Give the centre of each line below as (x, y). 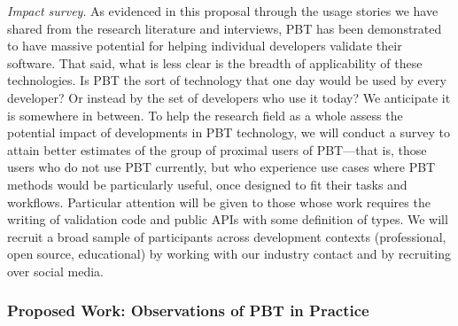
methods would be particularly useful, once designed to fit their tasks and (207, 184)
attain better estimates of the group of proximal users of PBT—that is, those (217, 149)
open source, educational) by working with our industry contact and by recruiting (229, 254)
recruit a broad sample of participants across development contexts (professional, (227, 236)
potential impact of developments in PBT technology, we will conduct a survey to (229, 132)
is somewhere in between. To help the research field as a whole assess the (205, 115)
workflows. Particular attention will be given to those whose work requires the (219, 202)
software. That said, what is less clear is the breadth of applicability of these (215, 62)
